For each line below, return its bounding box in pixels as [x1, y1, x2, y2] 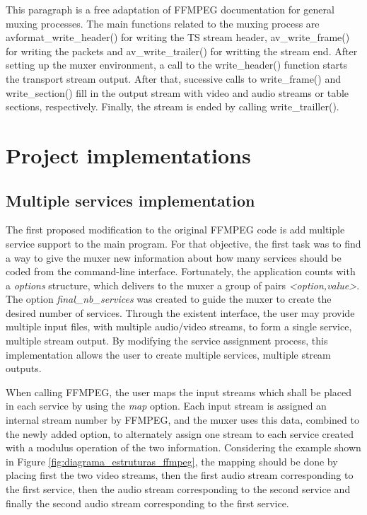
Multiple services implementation [6, 189, 255, 211]
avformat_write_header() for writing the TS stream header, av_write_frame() [6, 30, 350, 45]
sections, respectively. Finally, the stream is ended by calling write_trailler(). [6, 99, 339, 114]
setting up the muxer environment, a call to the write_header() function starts [6, 57, 348, 72]
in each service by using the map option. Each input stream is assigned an [6, 398, 327, 413]
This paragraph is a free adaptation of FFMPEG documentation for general [6, 2, 334, 16]
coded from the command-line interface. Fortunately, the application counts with [6, 264, 356, 279]
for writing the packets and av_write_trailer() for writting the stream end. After [6, 43, 358, 58]
